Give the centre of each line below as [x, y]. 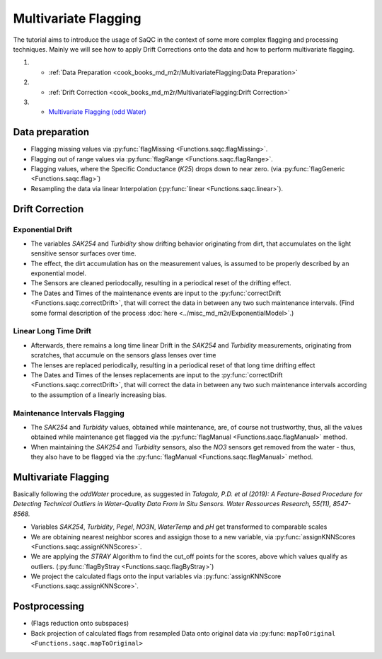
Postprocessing [49, 606]
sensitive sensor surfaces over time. [84, 253]
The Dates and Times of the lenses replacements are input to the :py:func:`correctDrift [157, 374]
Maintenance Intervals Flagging [69, 413]
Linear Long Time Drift [52, 331]
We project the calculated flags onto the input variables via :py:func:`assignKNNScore [156, 576]
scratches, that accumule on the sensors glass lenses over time [123, 355]
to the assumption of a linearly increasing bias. [99, 395]
